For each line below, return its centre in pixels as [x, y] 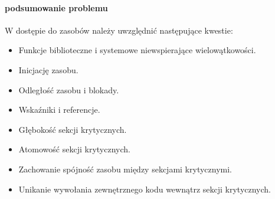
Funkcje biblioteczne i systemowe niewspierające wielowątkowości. [137, 50]
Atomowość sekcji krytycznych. [74, 149]
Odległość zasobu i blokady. [69, 89]
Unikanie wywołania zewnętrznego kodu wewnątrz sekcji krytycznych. [145, 189]
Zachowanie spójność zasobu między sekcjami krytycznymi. [125, 169]
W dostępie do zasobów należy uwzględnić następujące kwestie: [119, 30]
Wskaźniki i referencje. [59, 110]
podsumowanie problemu [56, 7]
